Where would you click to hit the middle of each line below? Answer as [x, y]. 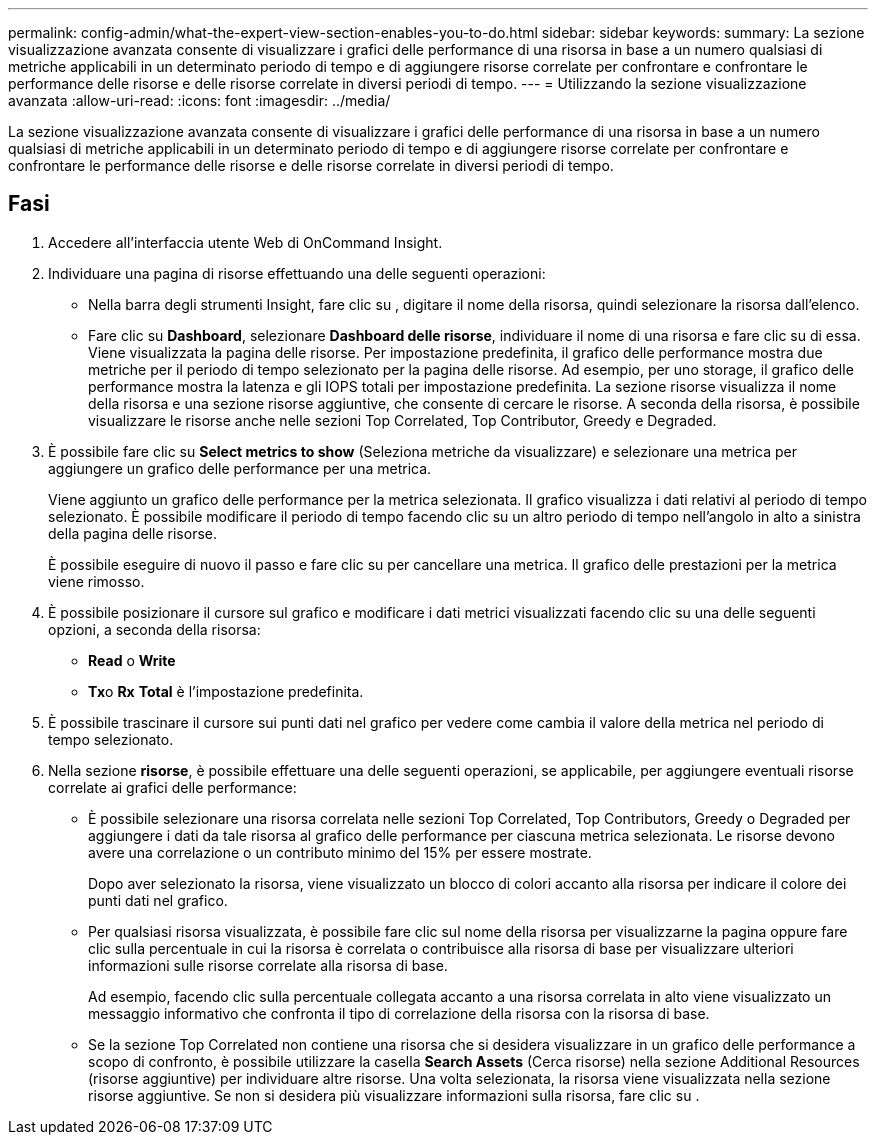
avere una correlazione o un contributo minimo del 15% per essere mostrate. [340, 852]
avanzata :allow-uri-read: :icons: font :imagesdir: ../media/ [199, 100]
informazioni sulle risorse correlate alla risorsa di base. [268, 965]
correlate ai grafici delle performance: [172, 787]
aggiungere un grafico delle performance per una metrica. [240, 468]
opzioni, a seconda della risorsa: [154, 629]
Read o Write [132, 660]
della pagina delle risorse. [132, 533]
